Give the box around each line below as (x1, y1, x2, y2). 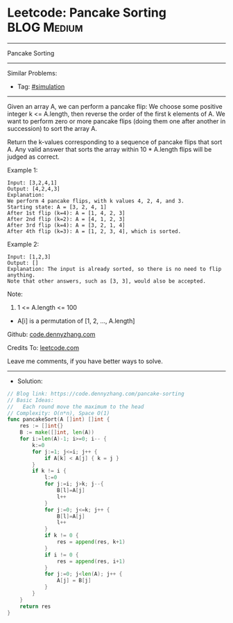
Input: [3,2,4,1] (7, 179, 58, 186)
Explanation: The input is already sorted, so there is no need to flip (7, 265, 222, 272)
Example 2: (7, 240, 40, 248)
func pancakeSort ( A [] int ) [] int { (7, 416, 110, 423)
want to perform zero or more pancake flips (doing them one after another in (7, 116, 226, 125)
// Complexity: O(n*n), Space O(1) (7, 410, 110, 416)
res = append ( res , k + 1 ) (56, 538, 126, 545)
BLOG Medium (7, 19, 83, 35)
